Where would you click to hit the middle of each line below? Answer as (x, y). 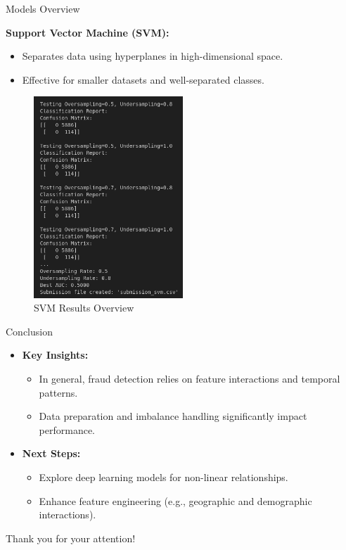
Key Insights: (55, 355)
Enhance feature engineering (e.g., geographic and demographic (175, 500)
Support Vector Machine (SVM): (88, 32)
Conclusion (29, 331)
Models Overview (43, 8)
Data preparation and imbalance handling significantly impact (173, 416)
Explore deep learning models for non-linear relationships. (164, 477)
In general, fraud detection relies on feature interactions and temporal (190, 379)
